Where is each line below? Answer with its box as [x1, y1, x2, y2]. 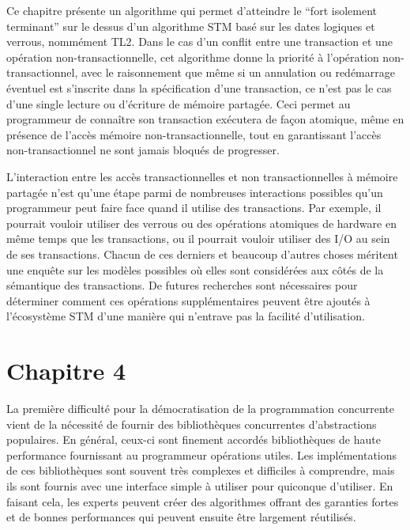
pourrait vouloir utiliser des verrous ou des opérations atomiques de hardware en [6, 214, 397, 231]
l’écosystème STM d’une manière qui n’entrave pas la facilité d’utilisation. [6, 308, 365, 324]
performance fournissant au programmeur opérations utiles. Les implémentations [6, 446, 397, 463]
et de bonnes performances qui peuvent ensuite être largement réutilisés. [6, 509, 356, 525]
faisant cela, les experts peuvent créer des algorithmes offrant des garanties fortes [6, 493, 399, 509]
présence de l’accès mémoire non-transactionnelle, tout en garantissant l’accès [6, 126, 382, 142]
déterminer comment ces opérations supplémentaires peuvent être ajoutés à [6, 292, 371, 309]
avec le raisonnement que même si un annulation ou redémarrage [81, 64, 395, 81]
